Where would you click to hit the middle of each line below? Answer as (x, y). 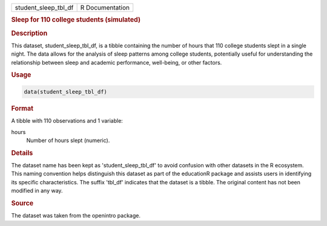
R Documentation (105, 8)
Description (29, 33)
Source (22, 203)
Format (22, 108)
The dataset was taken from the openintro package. (76, 216)
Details (22, 153)
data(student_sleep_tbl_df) (65, 92)
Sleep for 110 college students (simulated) (76, 20)
